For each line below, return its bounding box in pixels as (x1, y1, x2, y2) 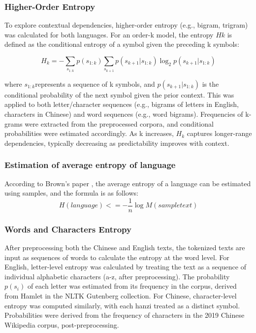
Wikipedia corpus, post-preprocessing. (4, 319, 119, 330)
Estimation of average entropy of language (4, 159, 176, 171)
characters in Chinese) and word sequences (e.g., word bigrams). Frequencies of (4, 108, 243, 119)
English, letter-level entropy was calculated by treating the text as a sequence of (4, 262, 246, 272)
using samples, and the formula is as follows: (4, 188, 138, 198)
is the (202, 78, 219, 89)
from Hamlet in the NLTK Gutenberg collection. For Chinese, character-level (4, 291, 237, 301)
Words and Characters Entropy (4, 223, 131, 235)
